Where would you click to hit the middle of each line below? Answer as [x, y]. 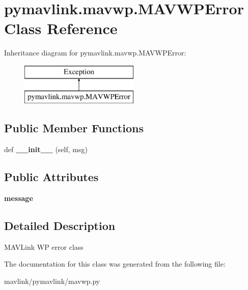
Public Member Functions [74, 128]
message [19, 198]
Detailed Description [60, 226]
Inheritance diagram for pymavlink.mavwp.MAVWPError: [95, 53]
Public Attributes [51, 177]
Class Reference [61, 28]
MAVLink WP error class [44, 246]
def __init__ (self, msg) [46, 149]
